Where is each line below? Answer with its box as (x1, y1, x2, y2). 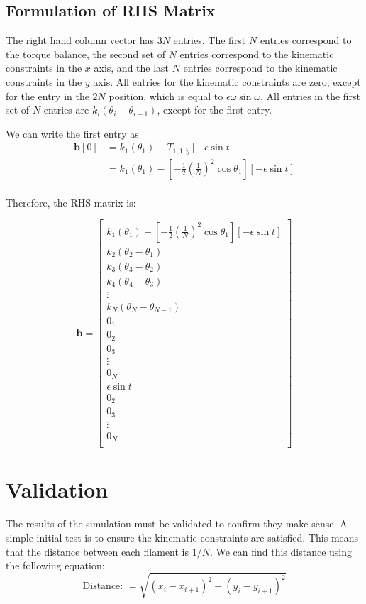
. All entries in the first (260, 88, 361, 103)
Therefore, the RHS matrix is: (6, 194, 136, 209)
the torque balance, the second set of (6, 46, 165, 61)
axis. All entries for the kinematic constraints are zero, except (93, 74, 361, 89)
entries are (43, 102, 89, 117)
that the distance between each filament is (6, 544, 189, 559)
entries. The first (173, 33, 246, 48)
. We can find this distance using (209, 544, 353, 559)
